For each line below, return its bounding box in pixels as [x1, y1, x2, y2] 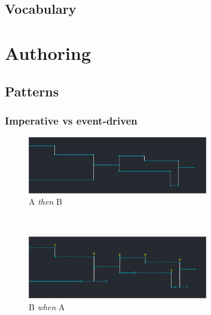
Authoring [5, 40, 91, 65]
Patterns [5, 81, 59, 100]
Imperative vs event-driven [5, 113, 137, 128]
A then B [29, 195, 62, 208]
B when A [29, 300, 65, 313]
